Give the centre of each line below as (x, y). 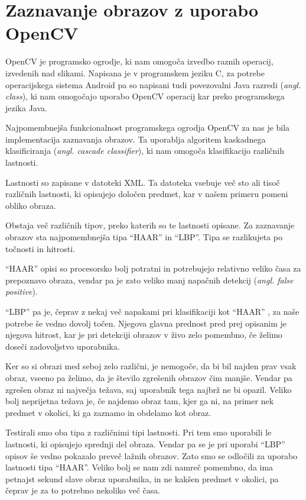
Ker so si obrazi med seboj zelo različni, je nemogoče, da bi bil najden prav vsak (151, 366)
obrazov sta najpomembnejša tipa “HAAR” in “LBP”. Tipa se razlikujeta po (144, 237)
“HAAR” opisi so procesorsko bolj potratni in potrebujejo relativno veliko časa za (153, 268)
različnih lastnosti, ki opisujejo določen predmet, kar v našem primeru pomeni (147, 194)
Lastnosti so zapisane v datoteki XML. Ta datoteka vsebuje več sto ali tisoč (143, 182)
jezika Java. (26, 107)
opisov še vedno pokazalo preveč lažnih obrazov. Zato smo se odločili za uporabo (152, 455)
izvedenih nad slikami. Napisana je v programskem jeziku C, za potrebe (135, 72)
